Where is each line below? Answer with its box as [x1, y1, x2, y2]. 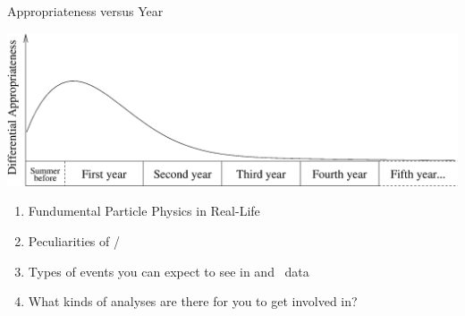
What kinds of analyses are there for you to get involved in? [28, 292, 358, 311]
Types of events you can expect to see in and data [28, 261, 309, 280]
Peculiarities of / [28, 232, 120, 251]
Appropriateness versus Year [7, 2, 164, 20]
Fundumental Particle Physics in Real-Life [28, 201, 260, 220]
